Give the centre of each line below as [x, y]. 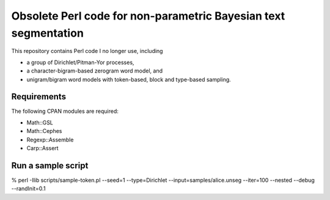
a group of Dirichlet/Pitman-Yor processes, [80, 62]
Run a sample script [50, 166]
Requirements [39, 97]
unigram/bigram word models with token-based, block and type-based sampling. [129, 79]
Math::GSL [40, 123]
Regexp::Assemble [50, 140]
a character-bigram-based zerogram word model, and [95, 71]
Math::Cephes [44, 131]
